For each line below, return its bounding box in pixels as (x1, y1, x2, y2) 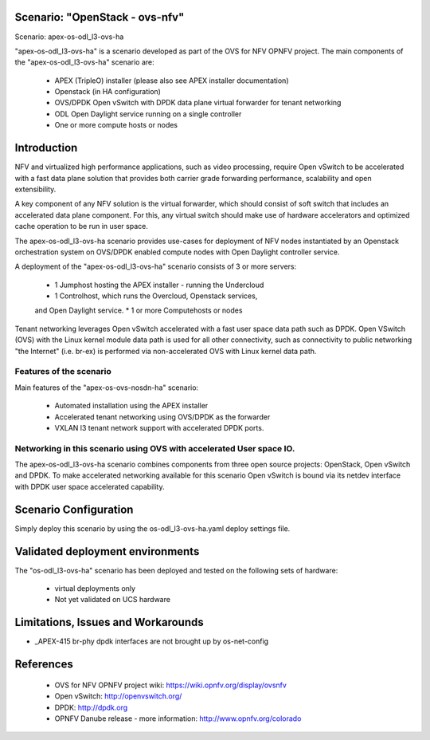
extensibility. (14, 184, 57, 194)
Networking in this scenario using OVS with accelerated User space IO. (14, 443, 295, 454)
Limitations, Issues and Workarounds (14, 616, 204, 629)
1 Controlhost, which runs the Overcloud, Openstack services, (54, 291, 258, 301)
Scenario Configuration (14, 502, 134, 516)
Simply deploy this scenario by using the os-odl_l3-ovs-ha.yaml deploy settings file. (14, 523, 291, 533)
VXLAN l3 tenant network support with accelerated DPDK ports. (54, 423, 264, 432)
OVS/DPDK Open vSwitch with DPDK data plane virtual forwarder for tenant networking (54, 98, 342, 108)
